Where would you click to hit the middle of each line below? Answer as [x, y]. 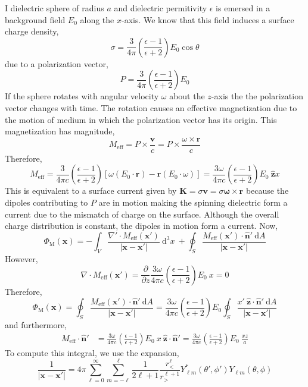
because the [267, 191]
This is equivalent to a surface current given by [91, 191]
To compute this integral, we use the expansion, [92, 352]
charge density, [32, 31]
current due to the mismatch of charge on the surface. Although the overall [142, 214]
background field [35, 19]
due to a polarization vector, [57, 63]
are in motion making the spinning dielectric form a [193, 202]
